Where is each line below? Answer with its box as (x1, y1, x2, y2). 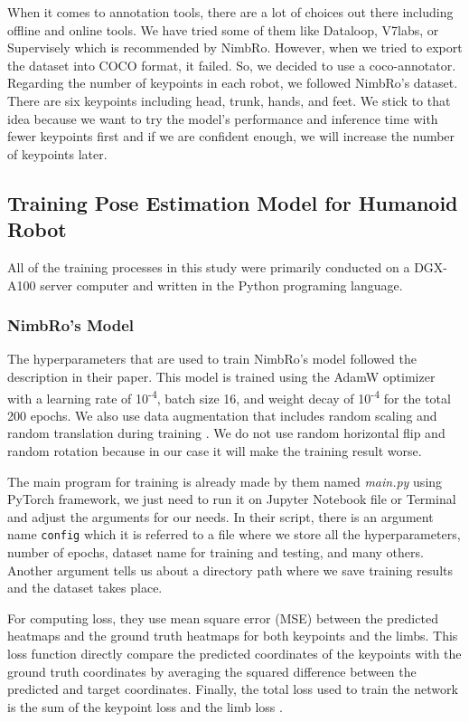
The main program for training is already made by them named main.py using (7, 471, 443, 490)
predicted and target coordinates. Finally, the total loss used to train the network (7, 679, 458, 698)
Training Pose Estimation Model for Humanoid (7, 188, 458, 216)
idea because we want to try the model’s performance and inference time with (7, 109, 438, 128)
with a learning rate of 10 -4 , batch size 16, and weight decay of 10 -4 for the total (7, 385, 451, 407)
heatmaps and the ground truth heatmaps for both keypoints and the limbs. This (7, 626, 458, 645)
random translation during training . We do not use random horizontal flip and (7, 423, 446, 442)
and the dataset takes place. (7, 578, 163, 597)
